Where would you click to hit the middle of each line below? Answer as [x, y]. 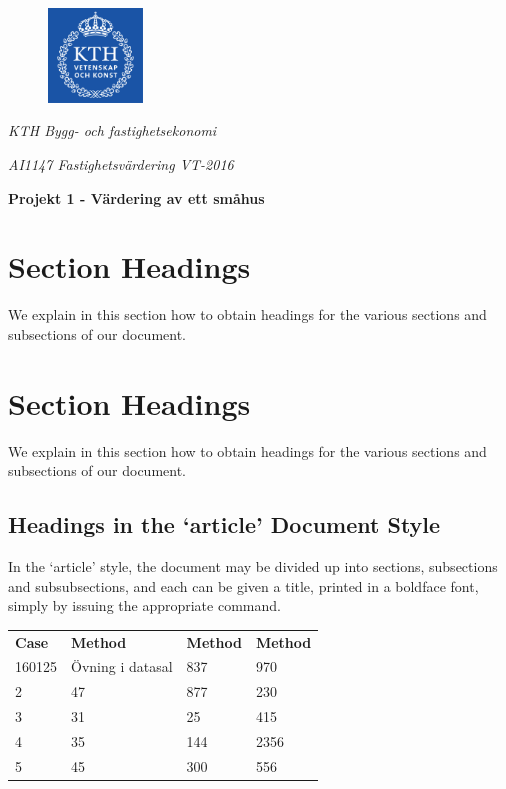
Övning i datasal [122, 666]
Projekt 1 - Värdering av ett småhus [136, 197]
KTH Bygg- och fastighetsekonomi [112, 130]
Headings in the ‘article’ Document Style [224, 524]
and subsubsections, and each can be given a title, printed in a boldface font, [243, 585]
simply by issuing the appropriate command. [144, 605]
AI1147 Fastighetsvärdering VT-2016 [121, 164]
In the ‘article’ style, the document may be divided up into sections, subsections [253, 566]
